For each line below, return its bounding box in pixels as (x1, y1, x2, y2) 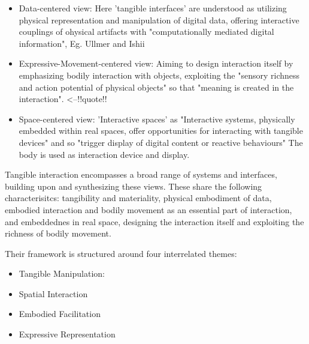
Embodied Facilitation (19, 307, 101, 320)
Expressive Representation (19, 328, 116, 340)
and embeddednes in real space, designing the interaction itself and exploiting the (5, 215, 304, 228)
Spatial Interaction (19, 287, 88, 300)
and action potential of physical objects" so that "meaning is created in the (19, 80, 294, 93)
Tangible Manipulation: (19, 267, 105, 280)
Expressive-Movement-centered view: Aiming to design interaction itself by (19, 57, 293, 70)
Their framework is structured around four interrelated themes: (5, 247, 237, 259)
